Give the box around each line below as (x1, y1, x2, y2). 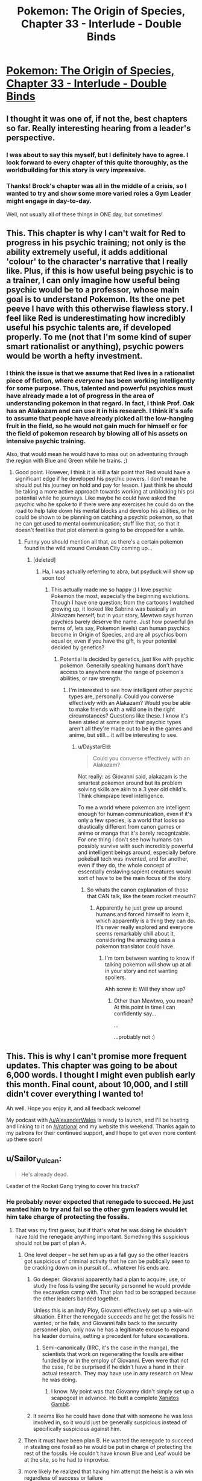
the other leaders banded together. (33, 1294, 120, 1302)
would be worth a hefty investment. (6, 351, 143, 361)
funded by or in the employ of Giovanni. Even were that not (42, 1357, 189, 1364)
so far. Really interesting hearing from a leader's (6, 123, 191, 133)
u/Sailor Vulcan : (6, 1153, 62, 1165)
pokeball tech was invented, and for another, (78, 855, 189, 863)
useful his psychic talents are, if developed (6, 323, 171, 333)
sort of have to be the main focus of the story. (78, 875, 192, 882)
